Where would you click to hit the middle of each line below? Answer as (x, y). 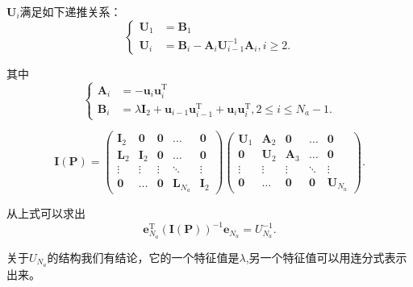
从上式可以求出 (46, 213)
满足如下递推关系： (71, 11)
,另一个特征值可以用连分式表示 (326, 257)
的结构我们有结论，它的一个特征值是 (143, 257)
